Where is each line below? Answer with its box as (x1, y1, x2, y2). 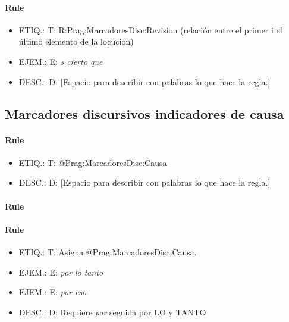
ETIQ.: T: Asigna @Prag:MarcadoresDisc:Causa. (18, 245, 197, 258)
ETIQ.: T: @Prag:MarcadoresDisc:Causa (18, 156, 167, 168)
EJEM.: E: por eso (18, 286, 87, 298)
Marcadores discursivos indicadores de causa (5, 104, 284, 123)
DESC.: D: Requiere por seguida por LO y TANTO (18, 305, 206, 318)
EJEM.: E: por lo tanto (18, 265, 103, 278)
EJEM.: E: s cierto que (18, 55, 103, 67)
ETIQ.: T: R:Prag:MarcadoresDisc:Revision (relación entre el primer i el (18, 23, 282, 36)
